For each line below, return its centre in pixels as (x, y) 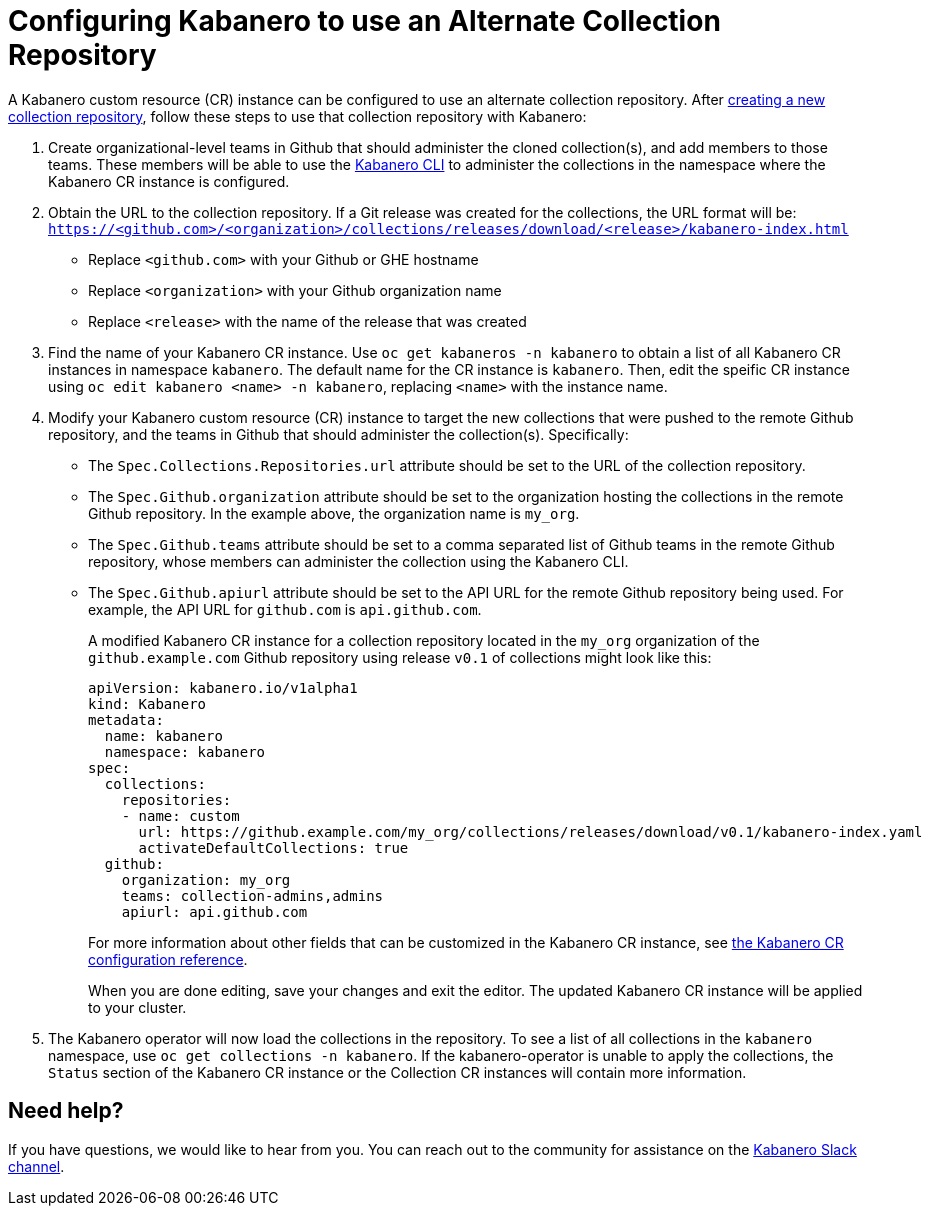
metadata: (126, 719)
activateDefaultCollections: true (273, 847)
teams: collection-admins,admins (252, 895)
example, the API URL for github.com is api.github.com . (285, 609)
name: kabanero (163, 735)
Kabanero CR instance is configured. (169, 181)
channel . (36, 1166)
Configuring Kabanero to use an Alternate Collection (364, 21)
